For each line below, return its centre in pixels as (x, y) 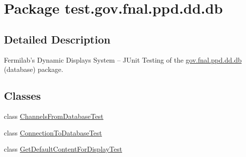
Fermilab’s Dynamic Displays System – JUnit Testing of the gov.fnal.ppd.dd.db (123, 59)
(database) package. (34, 69)
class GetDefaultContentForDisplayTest (63, 149)
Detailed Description (57, 39)
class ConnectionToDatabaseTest (53, 132)
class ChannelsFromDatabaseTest (54, 116)
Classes (22, 96)
